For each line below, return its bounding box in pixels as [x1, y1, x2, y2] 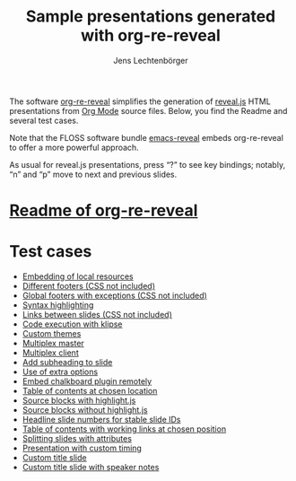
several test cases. [9, 115, 79, 126]
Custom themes [22, 328, 82, 339]
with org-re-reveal [80, 25, 222, 46]
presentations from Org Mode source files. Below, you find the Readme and [9, 105, 288, 116]
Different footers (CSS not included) [22, 281, 155, 292]
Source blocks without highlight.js [22, 405, 148, 415]
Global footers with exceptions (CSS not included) [22, 290, 208, 302]
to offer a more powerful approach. [9, 142, 139, 153]
